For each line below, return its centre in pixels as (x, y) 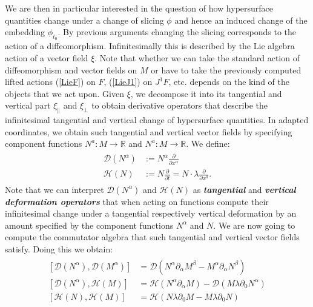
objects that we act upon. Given (64, 93)
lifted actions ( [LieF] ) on (50, 82)
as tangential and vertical (244, 189)
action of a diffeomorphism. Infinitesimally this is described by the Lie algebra (150, 46)
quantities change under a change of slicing (84, 20)
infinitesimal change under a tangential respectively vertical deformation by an (151, 213)
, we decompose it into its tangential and (206, 93)
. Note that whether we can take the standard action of (197, 57)
